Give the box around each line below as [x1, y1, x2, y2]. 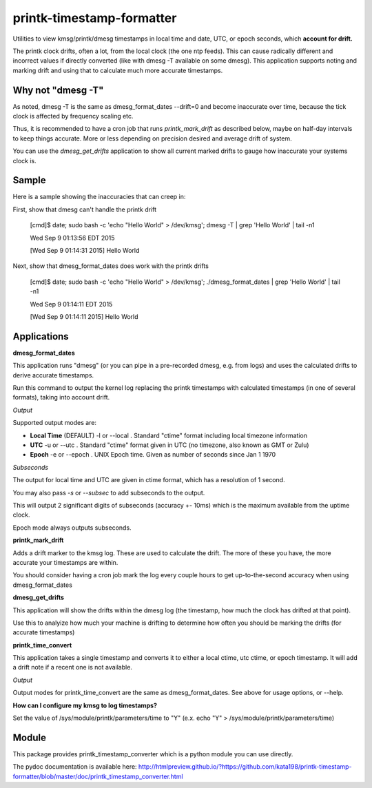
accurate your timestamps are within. [12, 558, 118, 566]
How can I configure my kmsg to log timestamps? [12, 701, 158, 709]
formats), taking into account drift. [12, 393, 110, 402]
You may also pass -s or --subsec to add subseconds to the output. [12, 488, 205, 497]
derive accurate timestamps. [12, 371, 94, 379]
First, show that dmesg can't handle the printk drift [12, 205, 157, 214]
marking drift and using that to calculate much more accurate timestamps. [12, 66, 223, 74]
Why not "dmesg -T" [12, 84, 104, 96]
